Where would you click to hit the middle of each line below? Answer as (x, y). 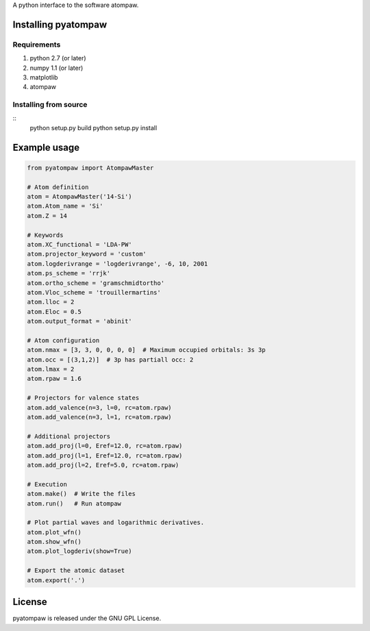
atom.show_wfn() (54, 542)
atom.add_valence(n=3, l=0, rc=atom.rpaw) (99, 407)
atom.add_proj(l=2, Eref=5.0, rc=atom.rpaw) (103, 465)
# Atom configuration (63, 340)
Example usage (46, 147)
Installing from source (50, 105)
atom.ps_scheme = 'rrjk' (69, 273)
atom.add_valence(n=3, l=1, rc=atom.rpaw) (99, 417)
